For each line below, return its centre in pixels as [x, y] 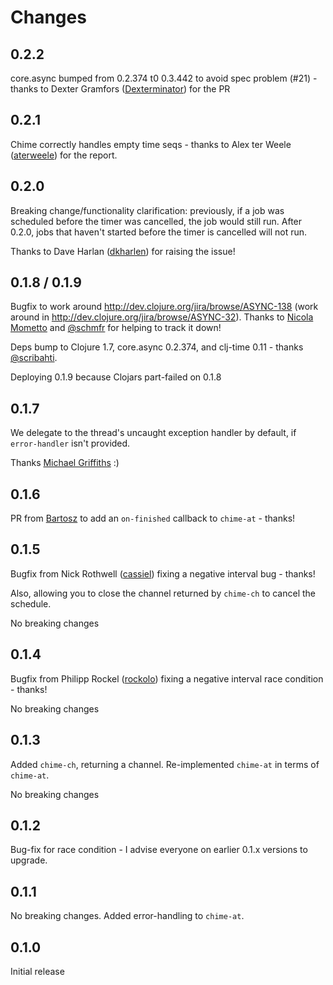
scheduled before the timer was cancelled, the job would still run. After [156, 221]
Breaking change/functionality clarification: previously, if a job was [147, 210]
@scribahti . [34, 358]
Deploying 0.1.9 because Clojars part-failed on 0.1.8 [116, 377]
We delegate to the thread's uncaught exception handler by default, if [153, 433]
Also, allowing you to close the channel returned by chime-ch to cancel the [163, 593]
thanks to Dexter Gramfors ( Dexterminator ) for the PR [120, 89]
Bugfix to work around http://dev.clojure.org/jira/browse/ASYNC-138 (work [164, 307]
